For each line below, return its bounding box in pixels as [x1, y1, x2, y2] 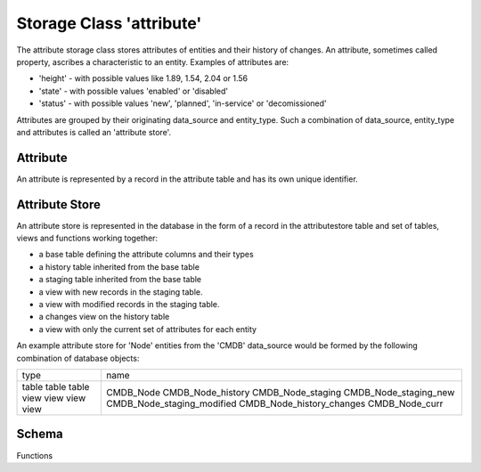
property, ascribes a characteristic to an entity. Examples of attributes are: [16, 56, 289, 67]
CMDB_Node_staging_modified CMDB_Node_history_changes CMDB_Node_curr [105, 397, 444, 410]
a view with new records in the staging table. [38, 286, 204, 297]
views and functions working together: [16, 232, 159, 244]
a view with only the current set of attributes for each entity [38, 323, 257, 334]
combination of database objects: [16, 353, 140, 363]
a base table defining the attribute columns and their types [38, 249, 254, 260]
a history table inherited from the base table [38, 261, 200, 272]
